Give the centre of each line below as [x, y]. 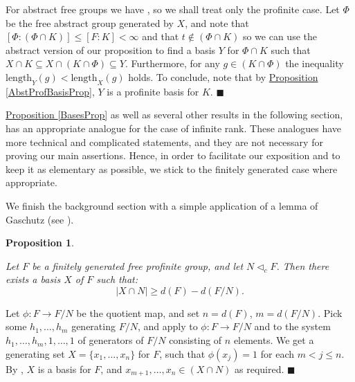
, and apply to [167, 326]
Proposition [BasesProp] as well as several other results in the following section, [174, 115]
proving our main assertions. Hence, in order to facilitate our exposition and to [173, 155]
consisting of [195, 340]
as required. [260, 369]
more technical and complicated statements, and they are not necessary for [164, 142]
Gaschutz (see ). [40, 219]
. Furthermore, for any [172, 63]
